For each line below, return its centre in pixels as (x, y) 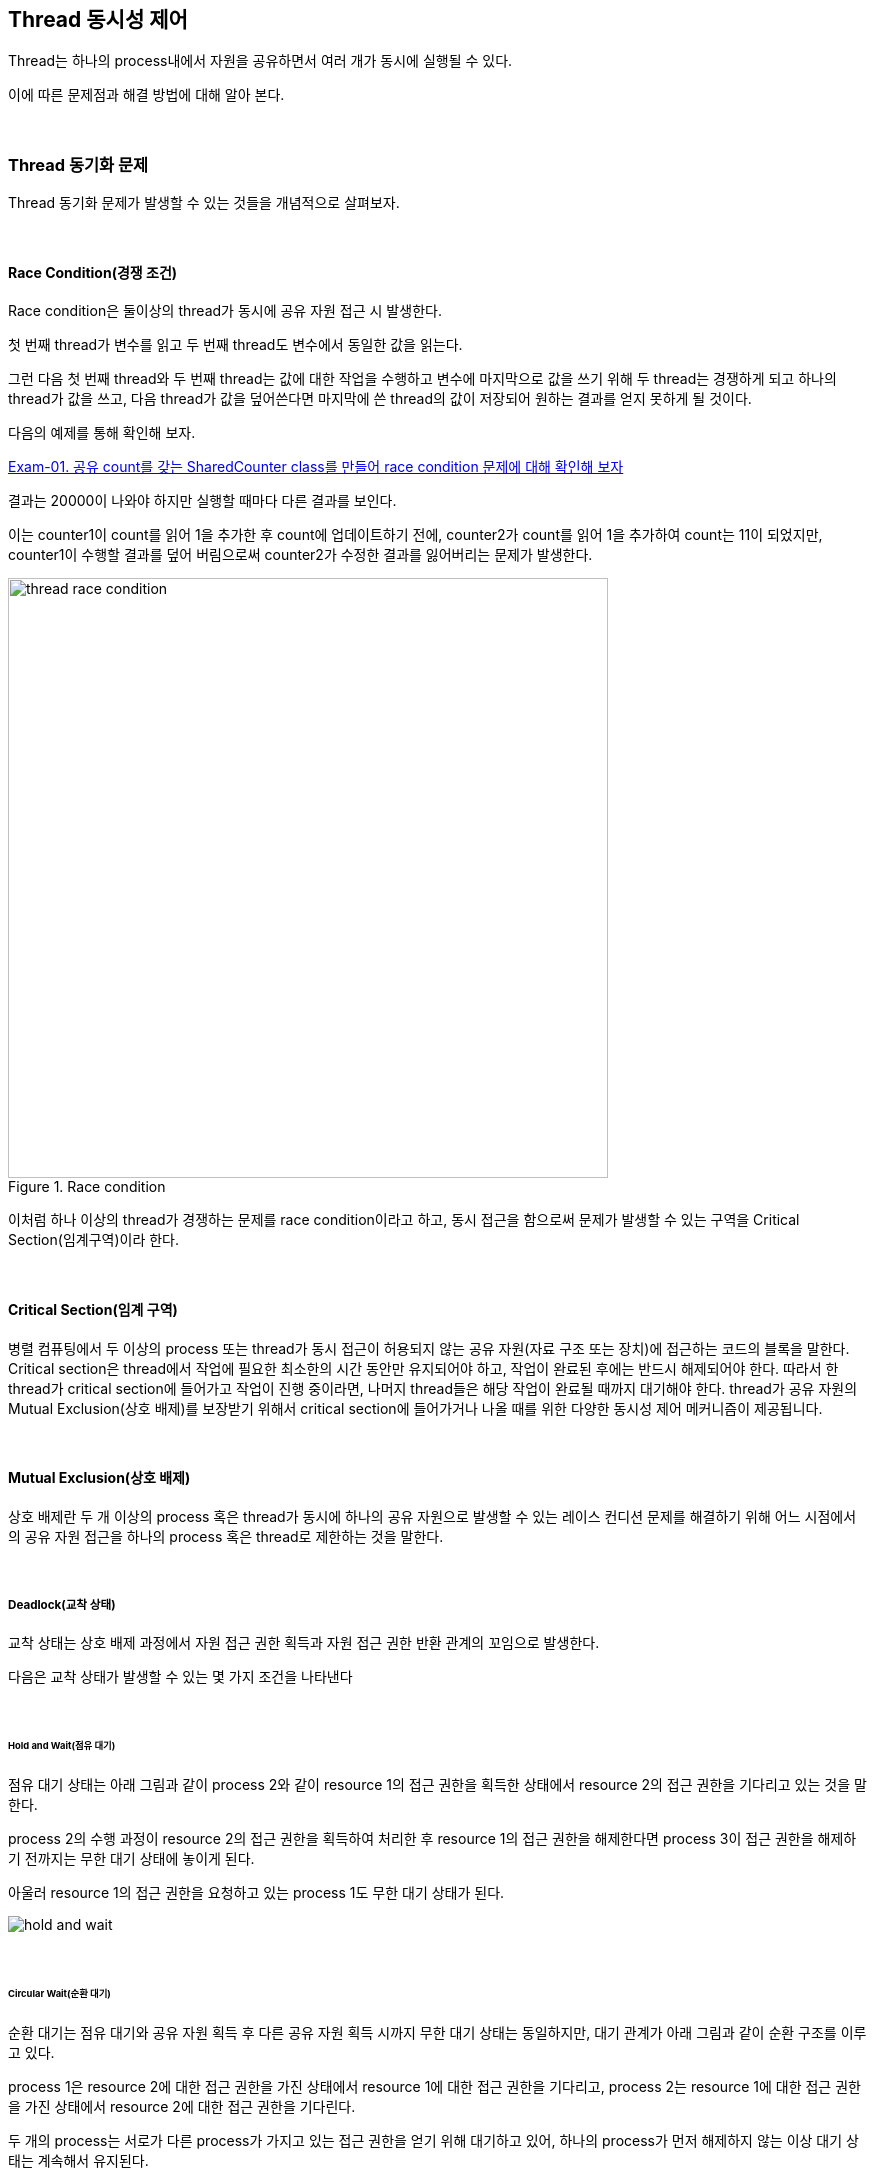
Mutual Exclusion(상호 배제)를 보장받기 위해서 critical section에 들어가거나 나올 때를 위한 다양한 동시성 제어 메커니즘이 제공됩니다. (415, 1408)
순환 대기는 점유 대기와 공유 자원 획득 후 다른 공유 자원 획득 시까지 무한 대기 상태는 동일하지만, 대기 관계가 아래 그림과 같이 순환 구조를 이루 (437, 2032)
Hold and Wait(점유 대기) (62, 1746)
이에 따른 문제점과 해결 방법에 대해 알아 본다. (146, 95)
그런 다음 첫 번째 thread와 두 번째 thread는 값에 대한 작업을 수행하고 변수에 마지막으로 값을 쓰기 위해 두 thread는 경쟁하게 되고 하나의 (422, 379)
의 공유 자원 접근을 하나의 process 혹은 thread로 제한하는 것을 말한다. (226, 1536)
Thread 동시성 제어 (98, 19)
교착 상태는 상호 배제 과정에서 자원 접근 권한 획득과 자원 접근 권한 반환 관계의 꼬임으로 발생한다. (304, 1642)
